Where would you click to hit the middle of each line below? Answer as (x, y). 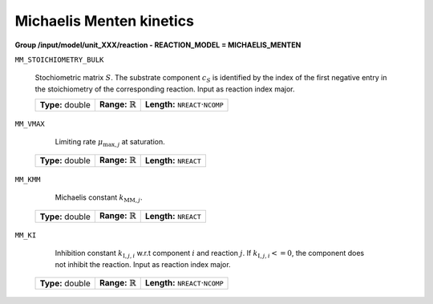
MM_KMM (28, 179)
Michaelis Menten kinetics (104, 21)
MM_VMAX (30, 124)
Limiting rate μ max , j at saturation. (110, 142)
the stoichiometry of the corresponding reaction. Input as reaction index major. (165, 89)
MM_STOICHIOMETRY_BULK (59, 59)
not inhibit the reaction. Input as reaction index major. (143, 264)
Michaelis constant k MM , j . (99, 198)
